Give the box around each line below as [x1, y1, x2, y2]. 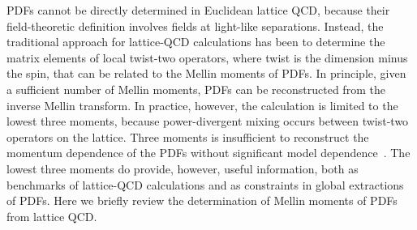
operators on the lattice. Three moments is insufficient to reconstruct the [6, 128, 369, 145]
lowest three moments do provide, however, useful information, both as [6, 160, 359, 177]
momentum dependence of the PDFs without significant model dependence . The [6, 144, 411, 161]
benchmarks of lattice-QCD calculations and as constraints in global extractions [6, 176, 404, 193]
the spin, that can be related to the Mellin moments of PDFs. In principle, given [6, 65, 406, 82]
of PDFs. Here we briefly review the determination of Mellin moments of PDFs [6, 192, 398, 209]
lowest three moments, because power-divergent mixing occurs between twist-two [6, 113, 409, 130]
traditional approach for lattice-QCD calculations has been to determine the [6, 33, 385, 50]
